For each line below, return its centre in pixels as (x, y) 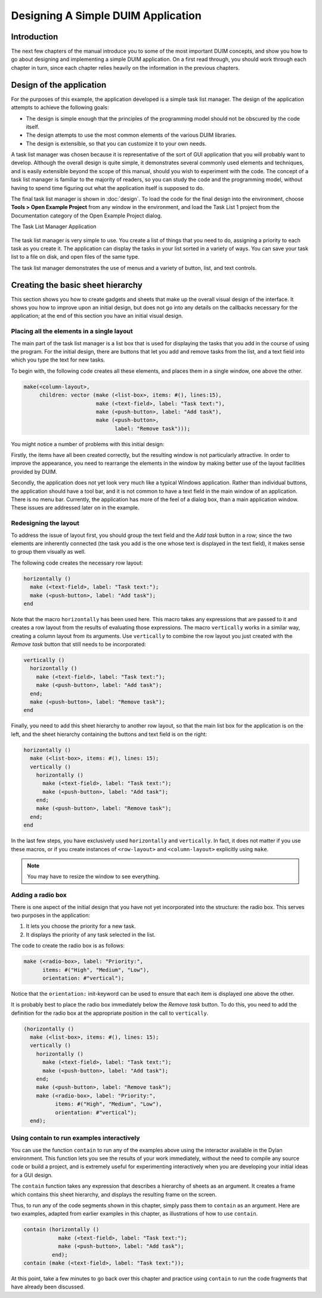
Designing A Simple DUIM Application (106, 16)
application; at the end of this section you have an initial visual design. (97, 316)
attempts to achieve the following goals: (60, 108)
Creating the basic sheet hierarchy (77, 285)
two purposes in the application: (51, 915)
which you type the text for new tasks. (58, 360)
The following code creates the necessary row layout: (77, 563)
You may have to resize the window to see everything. (94, 877)
